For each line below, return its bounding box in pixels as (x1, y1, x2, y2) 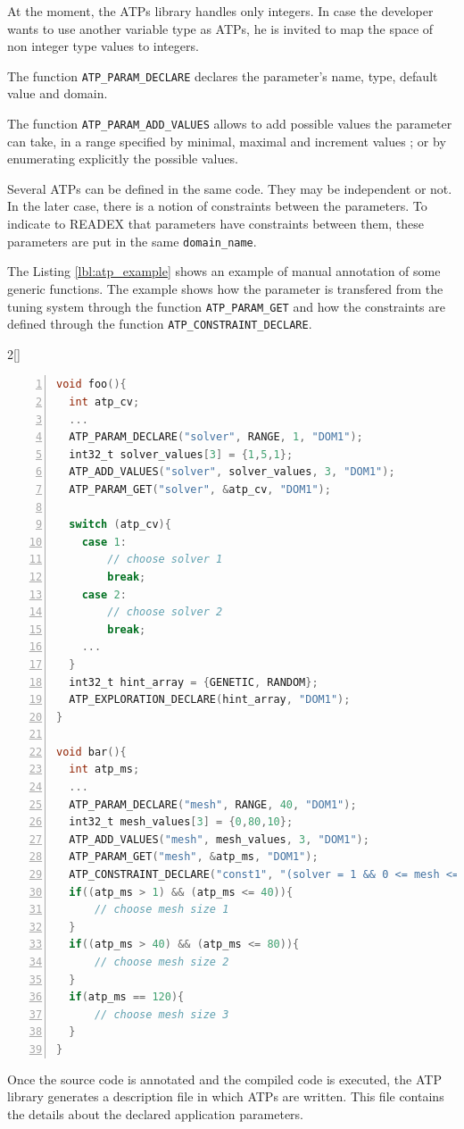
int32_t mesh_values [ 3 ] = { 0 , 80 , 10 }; (69, 815, 294, 829)
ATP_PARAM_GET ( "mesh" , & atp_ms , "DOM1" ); (69, 850, 319, 864)
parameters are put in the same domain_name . (7, 231, 257, 250)
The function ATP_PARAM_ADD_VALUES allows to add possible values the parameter (7, 114, 452, 133)
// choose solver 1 (107, 553, 223, 566)
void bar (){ (56, 745, 127, 758)
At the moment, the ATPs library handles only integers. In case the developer (7, 2, 434, 20)
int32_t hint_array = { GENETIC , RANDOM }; (69, 675, 319, 689)
